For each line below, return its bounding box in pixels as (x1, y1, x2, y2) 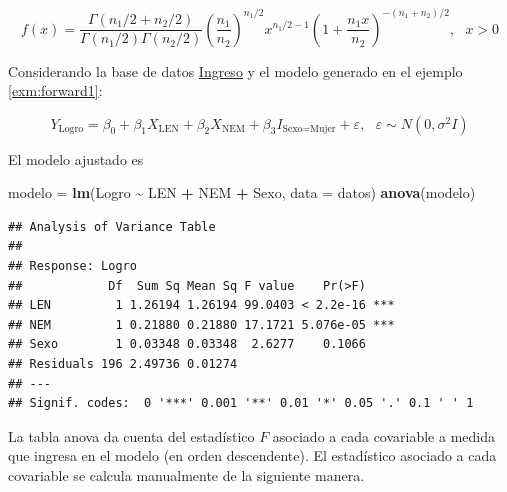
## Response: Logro (8, 259, 137, 274)
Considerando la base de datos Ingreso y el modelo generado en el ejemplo (8, 60, 463, 81)
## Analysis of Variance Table (8, 219, 216, 234)
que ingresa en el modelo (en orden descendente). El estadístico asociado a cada (8, 445, 497, 466)
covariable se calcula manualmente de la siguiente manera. (8, 465, 365, 485)
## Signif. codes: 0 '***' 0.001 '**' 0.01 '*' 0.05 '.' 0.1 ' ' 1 (8, 396, 474, 411)
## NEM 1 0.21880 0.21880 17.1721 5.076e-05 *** (8, 317, 395, 332)
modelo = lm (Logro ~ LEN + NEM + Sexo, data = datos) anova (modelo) (8, 182, 476, 203)
